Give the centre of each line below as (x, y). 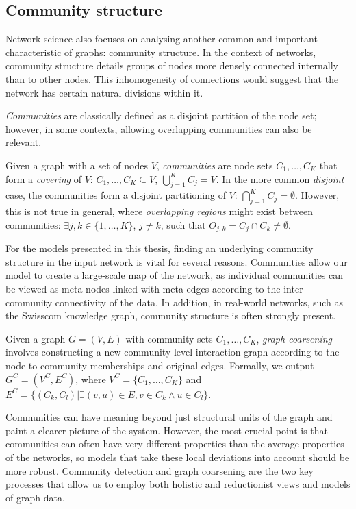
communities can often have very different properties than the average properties (175, 444)
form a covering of (43, 178)
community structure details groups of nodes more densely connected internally (172, 65)
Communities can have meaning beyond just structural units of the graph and (169, 417)
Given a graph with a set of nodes (77, 165)
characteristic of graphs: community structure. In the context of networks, (161, 52)
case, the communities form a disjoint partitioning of (116, 195)
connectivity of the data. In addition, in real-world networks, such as (199, 302)
